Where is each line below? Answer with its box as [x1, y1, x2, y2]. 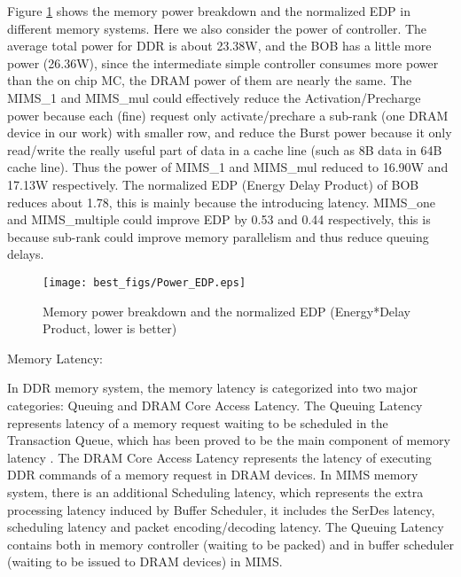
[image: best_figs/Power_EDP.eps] [43, 276, 246, 289]
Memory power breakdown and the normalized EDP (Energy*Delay [43, 301, 410, 320]
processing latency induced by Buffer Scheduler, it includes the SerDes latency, [7, 500, 435, 519]
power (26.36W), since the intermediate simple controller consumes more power [7, 53, 439, 72]
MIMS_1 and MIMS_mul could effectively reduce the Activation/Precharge [7, 88, 421, 106]
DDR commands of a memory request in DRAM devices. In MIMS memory [7, 465, 418, 484]
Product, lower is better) [43, 319, 177, 338]
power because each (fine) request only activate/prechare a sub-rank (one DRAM [7, 105, 449, 124]
